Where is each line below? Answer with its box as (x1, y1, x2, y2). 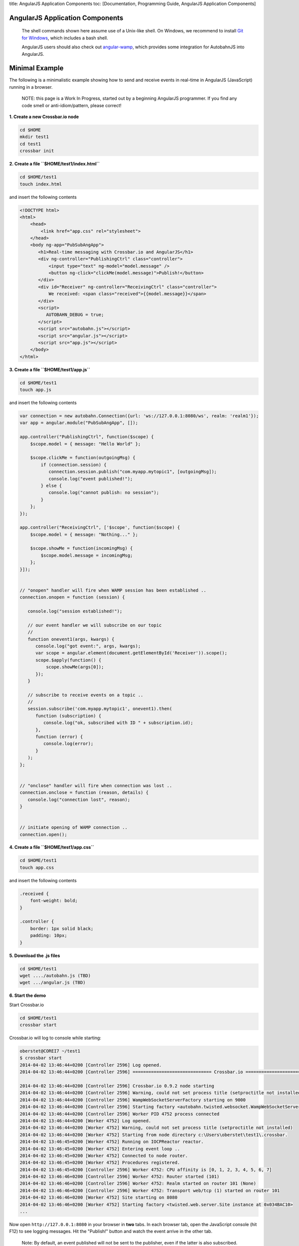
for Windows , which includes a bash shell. (21, 35, 108, 41)
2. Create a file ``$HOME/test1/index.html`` (9, 161, 100, 167)
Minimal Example (9, 64, 64, 72)
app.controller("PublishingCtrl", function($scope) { (19, 434, 154, 440)
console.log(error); (43, 741, 94, 747)
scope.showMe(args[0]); (45, 664, 104, 670)
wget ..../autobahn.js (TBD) (19, 972, 91, 978)
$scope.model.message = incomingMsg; (40, 552, 133, 558)
